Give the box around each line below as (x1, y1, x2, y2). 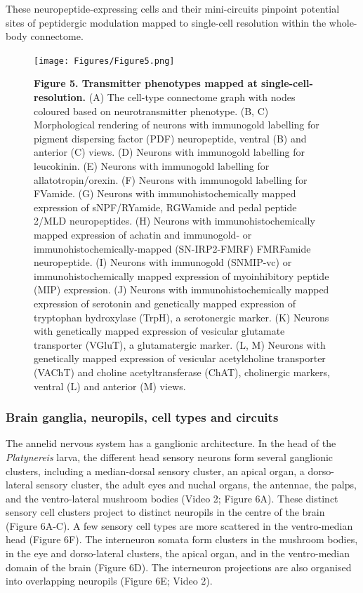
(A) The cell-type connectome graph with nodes (88, 90, 296, 105)
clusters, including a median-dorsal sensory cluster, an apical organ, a (6, 463, 305, 478)
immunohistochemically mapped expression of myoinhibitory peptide (34, 268, 329, 283)
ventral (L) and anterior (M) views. (34, 378, 186, 393)
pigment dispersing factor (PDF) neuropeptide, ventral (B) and (34, 131, 307, 145)
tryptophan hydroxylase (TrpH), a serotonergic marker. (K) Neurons (34, 309, 329, 324)
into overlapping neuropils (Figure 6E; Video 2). (6, 573, 213, 588)
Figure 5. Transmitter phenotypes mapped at (34, 76, 258, 91)
